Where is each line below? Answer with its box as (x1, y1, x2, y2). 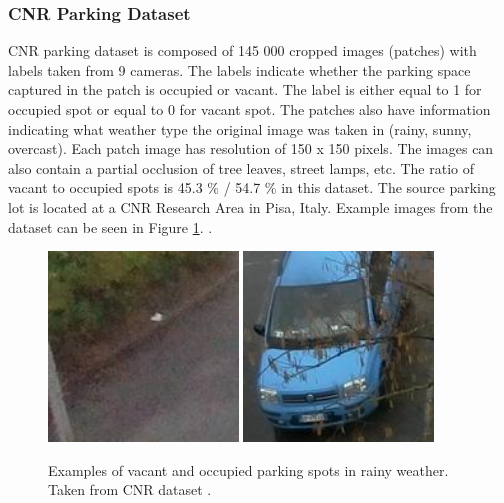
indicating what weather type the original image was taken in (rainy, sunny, (8, 118, 472, 139)
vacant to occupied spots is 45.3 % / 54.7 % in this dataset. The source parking (8, 177, 496, 198)
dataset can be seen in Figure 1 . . (8, 216, 213, 237)
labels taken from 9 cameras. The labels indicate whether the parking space (8, 59, 471, 80)
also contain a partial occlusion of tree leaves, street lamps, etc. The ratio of (8, 157, 474, 178)
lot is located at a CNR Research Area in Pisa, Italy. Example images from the (8, 196, 493, 217)
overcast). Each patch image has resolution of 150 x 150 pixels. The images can (8, 138, 494, 159)
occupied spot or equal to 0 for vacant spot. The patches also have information (8, 99, 491, 119)
